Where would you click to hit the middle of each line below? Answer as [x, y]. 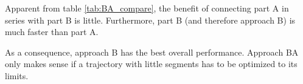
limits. [17, 75]
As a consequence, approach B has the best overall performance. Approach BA [152, 52]
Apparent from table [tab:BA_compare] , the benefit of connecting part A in [147, 8]
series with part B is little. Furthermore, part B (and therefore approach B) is [150, 20]
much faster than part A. [52, 32]
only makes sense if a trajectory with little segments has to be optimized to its [151, 64]
